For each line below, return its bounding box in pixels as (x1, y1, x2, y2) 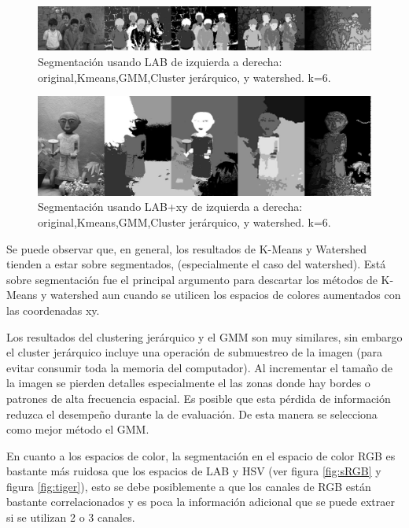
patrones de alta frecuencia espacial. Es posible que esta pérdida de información (6, 390, 391, 406)
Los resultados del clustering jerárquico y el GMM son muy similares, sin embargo (6, 328, 403, 345)
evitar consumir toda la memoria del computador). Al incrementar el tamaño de (6, 359, 393, 375)
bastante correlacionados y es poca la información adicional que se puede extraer (6, 493, 395, 510)
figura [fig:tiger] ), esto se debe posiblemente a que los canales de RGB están (6, 478, 371, 494)
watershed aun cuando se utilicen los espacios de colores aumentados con (50, 286, 401, 303)
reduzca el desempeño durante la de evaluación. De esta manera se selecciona (6, 405, 378, 422)
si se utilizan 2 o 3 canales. (6, 509, 135, 526)
